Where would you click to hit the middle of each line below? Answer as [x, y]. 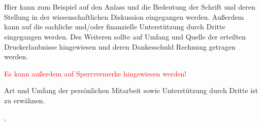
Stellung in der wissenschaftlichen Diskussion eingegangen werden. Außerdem [124, 16]
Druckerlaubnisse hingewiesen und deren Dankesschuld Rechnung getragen [120, 46]
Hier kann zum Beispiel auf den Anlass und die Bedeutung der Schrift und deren [130, 7]
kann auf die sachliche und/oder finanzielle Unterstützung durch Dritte [115, 27]
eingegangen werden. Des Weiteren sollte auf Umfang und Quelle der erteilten [125, 36]
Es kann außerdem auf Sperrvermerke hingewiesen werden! [95, 73]
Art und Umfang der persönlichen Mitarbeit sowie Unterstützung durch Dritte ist [131, 90]
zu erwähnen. [25, 100]
